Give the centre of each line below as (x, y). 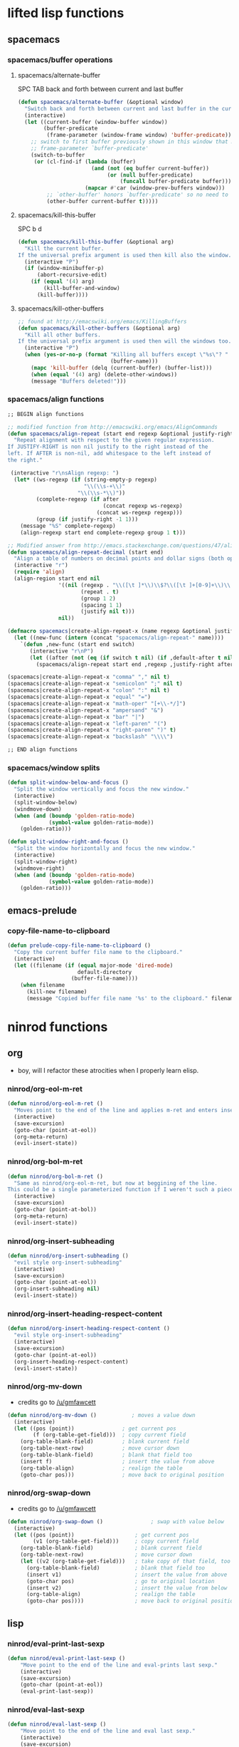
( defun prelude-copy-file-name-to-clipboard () (79, 945)
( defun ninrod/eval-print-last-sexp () (67, 1658)
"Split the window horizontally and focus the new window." (105, 849)
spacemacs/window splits (54, 767)
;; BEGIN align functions (46, 414)
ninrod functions (58, 1027)
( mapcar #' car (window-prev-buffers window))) (155, 188)
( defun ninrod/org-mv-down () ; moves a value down (101, 1415)
